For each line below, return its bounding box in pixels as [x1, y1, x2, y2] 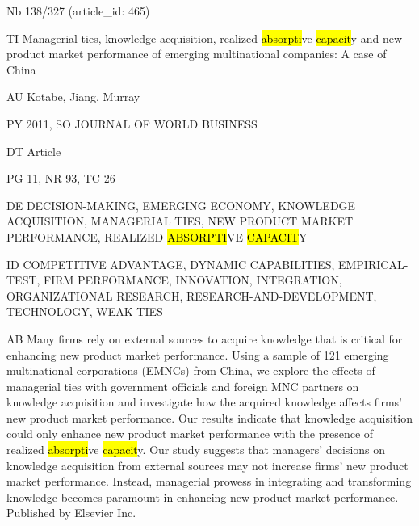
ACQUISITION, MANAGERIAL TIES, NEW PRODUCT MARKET [6, 213, 354, 229]
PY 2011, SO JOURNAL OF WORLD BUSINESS [6, 115, 258, 132]
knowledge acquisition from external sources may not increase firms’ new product [6, 457, 409, 473]
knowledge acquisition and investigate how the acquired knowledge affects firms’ [6, 393, 402, 410]
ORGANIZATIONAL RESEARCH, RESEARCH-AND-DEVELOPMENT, [6, 287, 377, 304]
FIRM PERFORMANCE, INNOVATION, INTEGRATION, [44, 271, 342, 288]
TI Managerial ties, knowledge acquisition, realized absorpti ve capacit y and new [6, 29, 403, 46]
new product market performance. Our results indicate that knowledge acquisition [6, 409, 413, 426]
